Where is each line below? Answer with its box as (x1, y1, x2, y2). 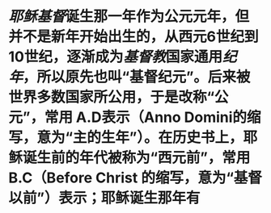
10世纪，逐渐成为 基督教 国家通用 (8, 48, 222, 66)
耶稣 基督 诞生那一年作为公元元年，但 (8, 7, 250, 26)
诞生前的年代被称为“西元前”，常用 (23, 148, 251, 167)
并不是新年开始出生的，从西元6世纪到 (8, 27, 259, 46)
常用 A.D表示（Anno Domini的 (44, 108, 248, 127)
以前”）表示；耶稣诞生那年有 (8, 189, 201, 207)
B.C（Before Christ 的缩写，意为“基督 (8, 169, 263, 187)
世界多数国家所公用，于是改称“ (8, 88, 215, 106)
